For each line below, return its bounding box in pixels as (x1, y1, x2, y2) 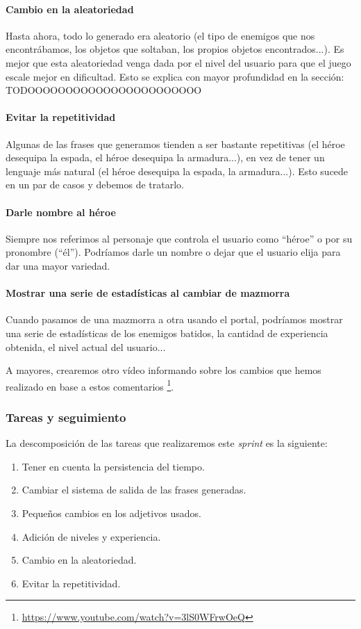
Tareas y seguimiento (6, 408, 126, 425)
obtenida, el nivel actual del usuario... (6, 339, 166, 354)
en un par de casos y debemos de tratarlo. (6, 177, 184, 192)
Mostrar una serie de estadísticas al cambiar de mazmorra (6, 286, 290, 300)
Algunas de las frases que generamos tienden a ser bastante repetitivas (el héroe (6, 136, 345, 151)
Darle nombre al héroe (6, 204, 116, 219)
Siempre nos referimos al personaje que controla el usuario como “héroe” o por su (6, 231, 353, 245)
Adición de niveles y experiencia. (22, 529, 161, 544)
